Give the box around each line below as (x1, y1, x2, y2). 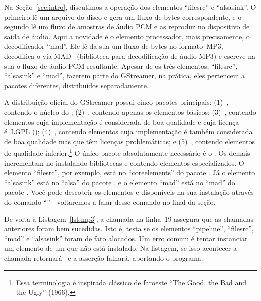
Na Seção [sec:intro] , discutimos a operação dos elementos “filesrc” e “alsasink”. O (4, 2, 256, 12)
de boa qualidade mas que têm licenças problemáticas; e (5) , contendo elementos (4, 136, 255, 146)
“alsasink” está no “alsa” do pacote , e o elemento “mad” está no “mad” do (4, 177, 235, 187)
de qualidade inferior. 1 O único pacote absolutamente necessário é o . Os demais (4, 146, 250, 158)
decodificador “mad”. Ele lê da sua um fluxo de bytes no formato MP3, (4, 41, 223, 51)
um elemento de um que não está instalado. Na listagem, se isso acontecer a (4, 243, 237, 253)
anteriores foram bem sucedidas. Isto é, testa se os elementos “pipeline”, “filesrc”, (4, 223, 254, 234)
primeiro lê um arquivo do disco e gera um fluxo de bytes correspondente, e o (4, 11, 242, 22)
